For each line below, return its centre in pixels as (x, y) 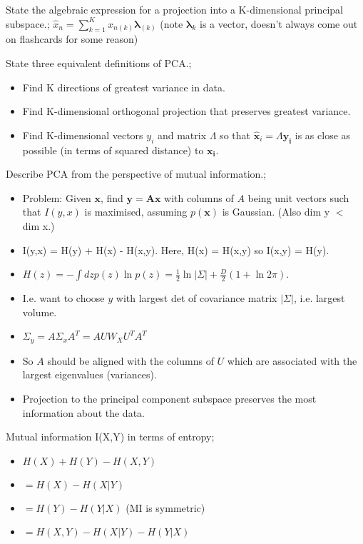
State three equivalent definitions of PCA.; (99, 63)
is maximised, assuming (136, 212)
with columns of (199, 197)
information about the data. (83, 412)
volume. (40, 312)
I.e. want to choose (63, 298)
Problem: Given (57, 197)
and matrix (182, 135)
